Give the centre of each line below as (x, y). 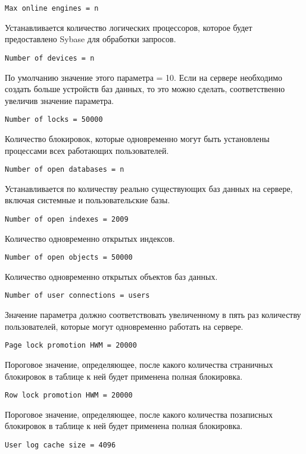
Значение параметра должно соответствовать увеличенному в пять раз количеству (153, 315)
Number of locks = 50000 (54, 120)
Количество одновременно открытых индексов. (90, 238)
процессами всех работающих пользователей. (87, 150)
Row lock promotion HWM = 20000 (69, 395)
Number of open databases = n (65, 170)
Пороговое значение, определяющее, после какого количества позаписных (139, 414)
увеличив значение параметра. (60, 100)
